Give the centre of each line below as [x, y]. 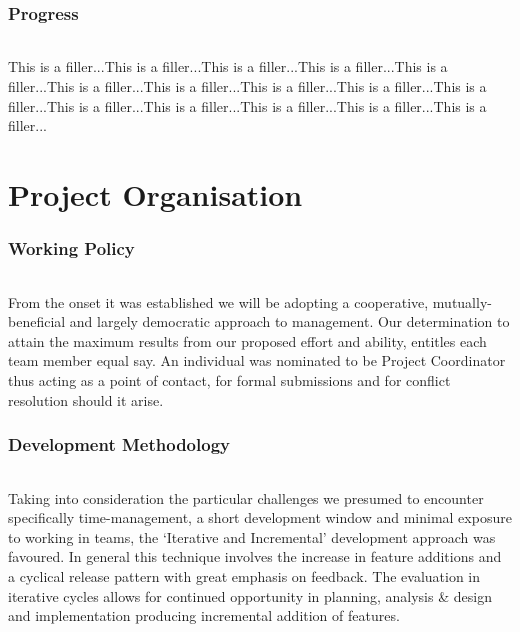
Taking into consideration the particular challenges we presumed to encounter [246, 497]
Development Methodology [119, 444]
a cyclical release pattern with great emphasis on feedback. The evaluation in [244, 576]
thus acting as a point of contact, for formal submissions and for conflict [229, 380]
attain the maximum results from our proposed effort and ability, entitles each [247, 340]
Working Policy [71, 248]
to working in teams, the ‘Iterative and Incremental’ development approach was [252, 536]
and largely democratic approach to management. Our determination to [289, 321]
